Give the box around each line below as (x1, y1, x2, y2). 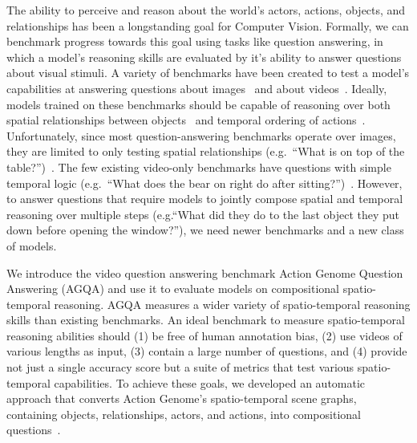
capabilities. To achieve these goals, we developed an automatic (54, 374, 366, 391)
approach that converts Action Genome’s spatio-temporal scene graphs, (6, 390, 357, 407)
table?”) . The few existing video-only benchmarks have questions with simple (6, 158, 391, 175)
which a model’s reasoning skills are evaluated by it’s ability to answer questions (6, 48, 402, 65)
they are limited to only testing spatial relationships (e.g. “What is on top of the (6, 143, 405, 160)
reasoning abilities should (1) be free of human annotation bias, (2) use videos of (6, 327, 403, 343)
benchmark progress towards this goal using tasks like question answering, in (6, 33, 383, 50)
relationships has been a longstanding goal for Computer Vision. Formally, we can (6, 17, 409, 34)
